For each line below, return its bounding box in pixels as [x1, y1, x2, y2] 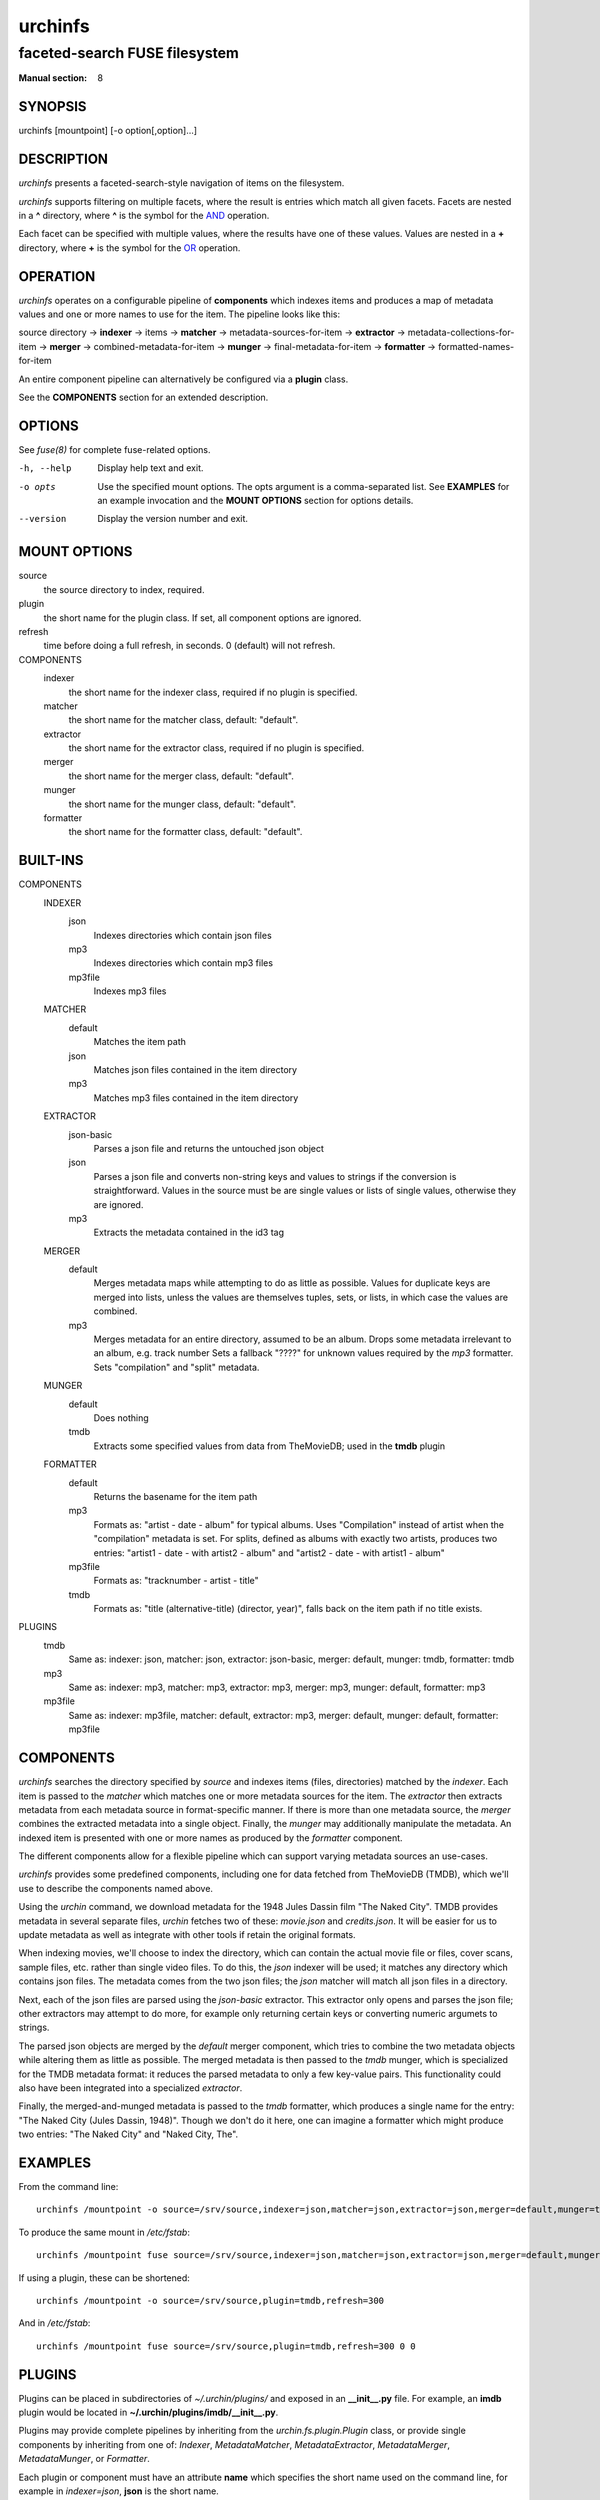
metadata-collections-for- [407, 326, 515, 339]
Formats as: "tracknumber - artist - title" [93, 1575, 259, 1587]
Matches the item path [93, 1036, 187, 1048]
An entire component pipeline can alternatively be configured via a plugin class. [18, 373, 349, 385]
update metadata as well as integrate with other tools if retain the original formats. [18, 1929, 356, 1941]
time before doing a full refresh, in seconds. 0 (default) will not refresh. [43, 640, 336, 652]
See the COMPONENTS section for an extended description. [18, 391, 269, 404]
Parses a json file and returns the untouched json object [93, 1142, 325, 1154]
